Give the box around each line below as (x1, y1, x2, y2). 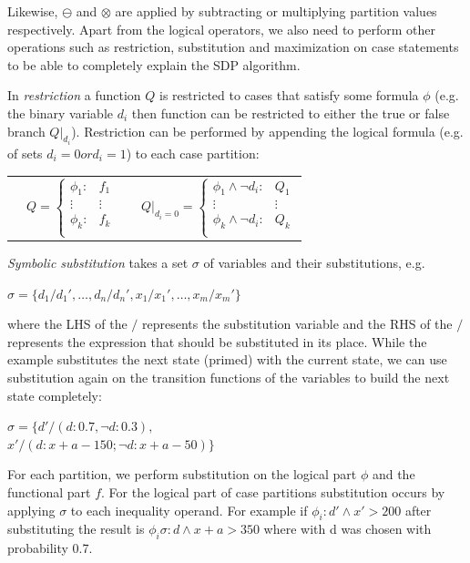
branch (7, 121, 46, 140)
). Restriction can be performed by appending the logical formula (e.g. (71, 121, 464, 140)
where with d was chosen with (263, 519, 432, 538)
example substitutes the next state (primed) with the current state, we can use (7, 350, 447, 369)
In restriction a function (7, 86, 141, 105)
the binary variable (7, 103, 113, 122)
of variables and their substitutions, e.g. (203, 253, 425, 272)
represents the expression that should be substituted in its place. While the (7, 332, 427, 351)
